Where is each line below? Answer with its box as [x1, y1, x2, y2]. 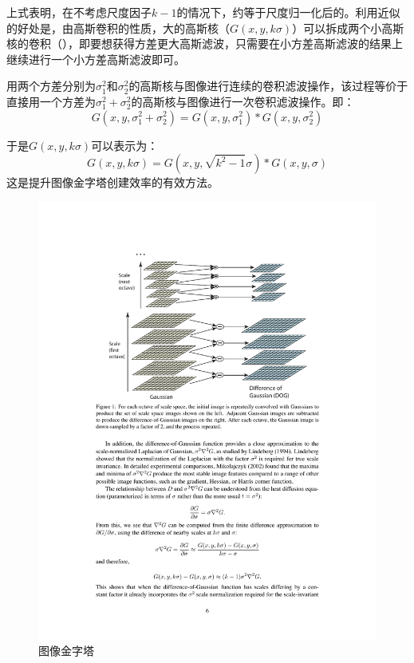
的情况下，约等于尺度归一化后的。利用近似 [176, 4, 400, 20]
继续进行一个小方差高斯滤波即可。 [6, 50, 185, 67]
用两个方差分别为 [6, 77, 96, 94]
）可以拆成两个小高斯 [292, 19, 404, 36]
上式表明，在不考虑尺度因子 [6, 4, 152, 20]
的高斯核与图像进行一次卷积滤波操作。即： [131, 93, 355, 109]
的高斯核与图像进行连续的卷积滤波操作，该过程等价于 [128, 77, 408, 94]
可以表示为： [91, 136, 159, 153]
